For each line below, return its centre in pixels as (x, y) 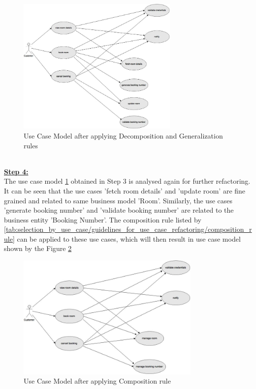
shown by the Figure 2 (38, 248)
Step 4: (16, 171)
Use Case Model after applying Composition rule (97, 381)
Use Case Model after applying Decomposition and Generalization (123, 135)
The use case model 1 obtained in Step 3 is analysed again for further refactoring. (127, 181)
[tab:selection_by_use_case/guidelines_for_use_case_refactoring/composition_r (128, 229)
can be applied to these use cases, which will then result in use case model (129, 238)
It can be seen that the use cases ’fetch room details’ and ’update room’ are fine (125, 190)
